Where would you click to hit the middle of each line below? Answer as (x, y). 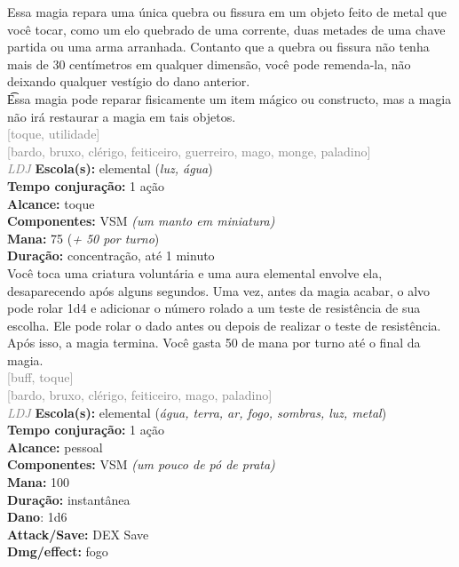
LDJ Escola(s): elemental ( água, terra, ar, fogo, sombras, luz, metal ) (197, 412)
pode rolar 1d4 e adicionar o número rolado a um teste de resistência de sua (214, 308)
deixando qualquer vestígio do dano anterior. (129, 81)
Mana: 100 (39, 482)
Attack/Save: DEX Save (78, 534)
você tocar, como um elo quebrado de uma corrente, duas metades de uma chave (226, 29)
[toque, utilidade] (54, 134)
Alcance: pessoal (55, 447)
